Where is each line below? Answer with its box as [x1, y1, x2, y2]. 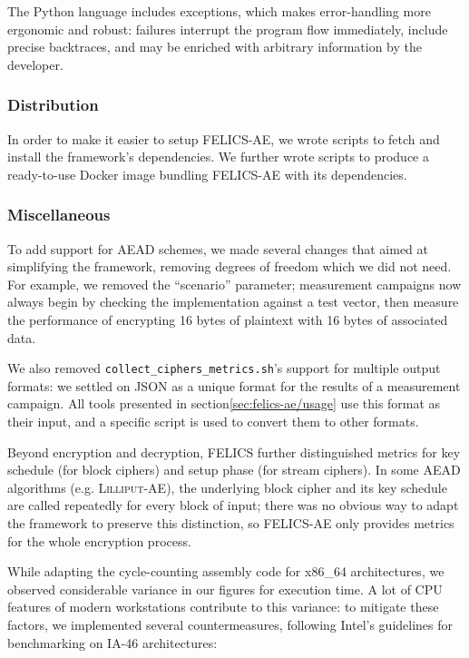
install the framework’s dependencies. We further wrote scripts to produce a [7, 147, 429, 166]
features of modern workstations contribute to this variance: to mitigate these [7, 597, 439, 616]
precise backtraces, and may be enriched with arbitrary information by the [7, 37, 423, 56]
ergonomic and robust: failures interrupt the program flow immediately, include [7, 19, 448, 38]
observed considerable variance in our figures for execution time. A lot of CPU [7, 579, 443, 598]
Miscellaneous [7, 203, 111, 226]
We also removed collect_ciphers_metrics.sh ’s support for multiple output [7, 358, 441, 378]
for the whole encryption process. [7, 531, 191, 550]
